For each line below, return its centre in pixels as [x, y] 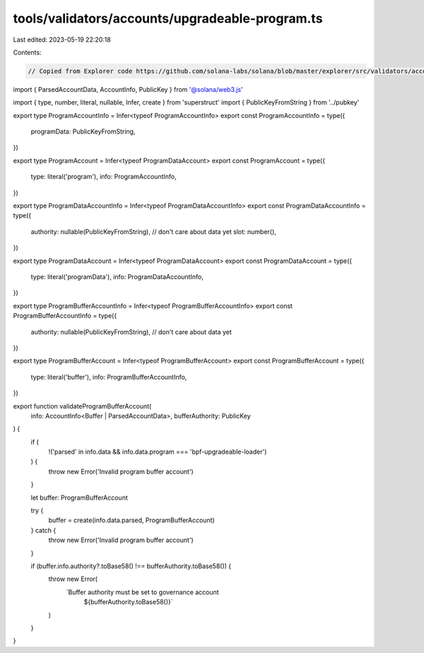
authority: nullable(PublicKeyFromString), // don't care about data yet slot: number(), [154, 231]
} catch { [43, 530]
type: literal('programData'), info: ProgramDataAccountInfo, [117, 276]
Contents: [27, 52]
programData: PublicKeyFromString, [83, 131]
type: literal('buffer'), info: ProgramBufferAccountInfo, [109, 377]
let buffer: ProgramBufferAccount [79, 498]
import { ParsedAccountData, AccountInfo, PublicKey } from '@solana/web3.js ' [128, 89]
